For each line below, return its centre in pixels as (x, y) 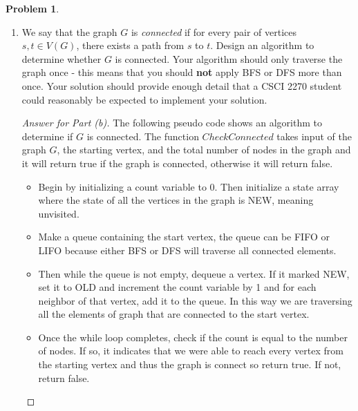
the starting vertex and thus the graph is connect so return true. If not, (190, 364)
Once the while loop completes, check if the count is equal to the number (193, 337)
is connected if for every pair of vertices (214, 31)
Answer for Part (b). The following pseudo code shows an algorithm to (172, 123)
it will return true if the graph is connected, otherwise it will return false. (177, 163)
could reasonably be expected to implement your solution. (144, 99)
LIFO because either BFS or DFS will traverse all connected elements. (187, 250)
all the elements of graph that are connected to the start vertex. (174, 314)
